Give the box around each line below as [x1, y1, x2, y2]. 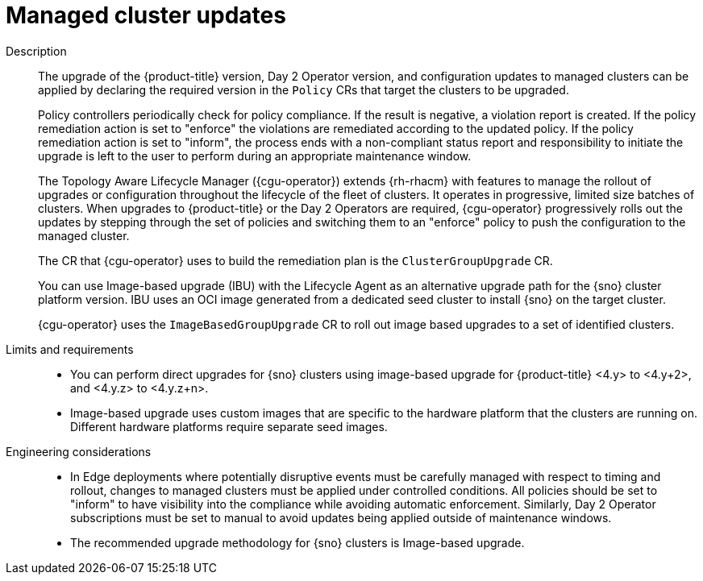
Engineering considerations [6, 444, 152, 459]
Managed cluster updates [6, 2, 286, 29]
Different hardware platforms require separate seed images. [70, 419, 388, 434]
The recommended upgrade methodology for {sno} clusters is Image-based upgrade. [70, 535, 525, 550]
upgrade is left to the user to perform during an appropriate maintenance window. [38, 148, 472, 163]
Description [6, 44, 67, 58]
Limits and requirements [6, 342, 134, 356]
